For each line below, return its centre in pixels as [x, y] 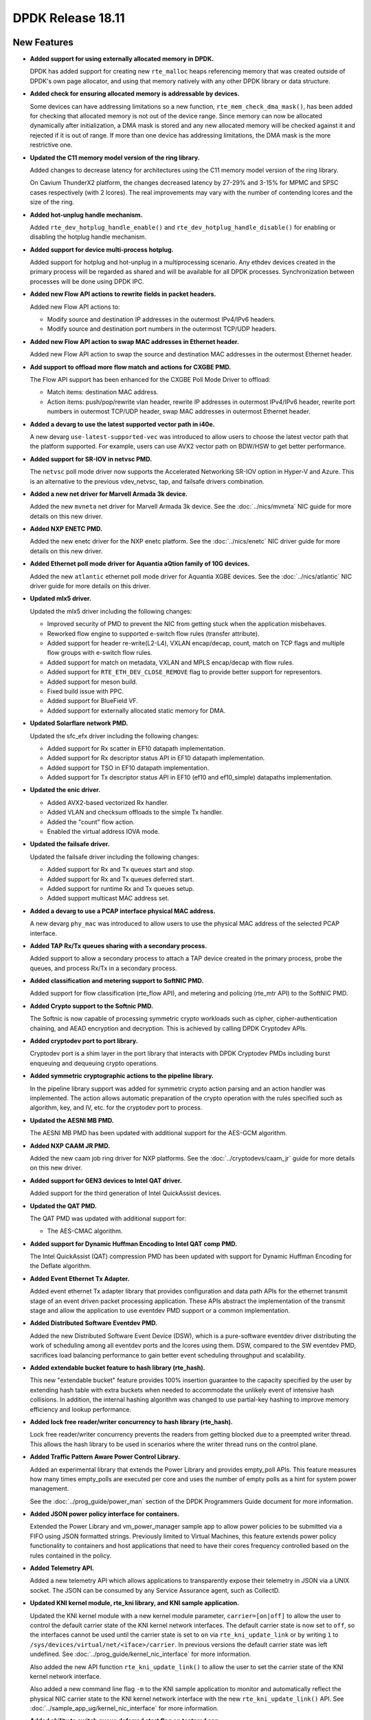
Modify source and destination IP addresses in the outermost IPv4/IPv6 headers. [161, 319]
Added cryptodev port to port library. [84, 1041]
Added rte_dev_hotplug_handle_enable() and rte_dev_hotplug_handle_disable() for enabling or [183, 227]
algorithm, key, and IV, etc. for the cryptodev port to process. [116, 1108]
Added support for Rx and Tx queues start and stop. [121, 870]
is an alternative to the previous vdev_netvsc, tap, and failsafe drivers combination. [147, 481]
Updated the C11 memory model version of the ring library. [115, 158]
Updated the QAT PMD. [64, 1206]
